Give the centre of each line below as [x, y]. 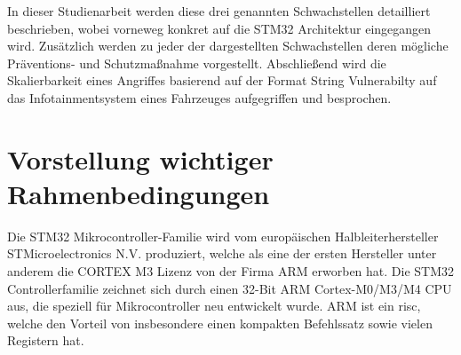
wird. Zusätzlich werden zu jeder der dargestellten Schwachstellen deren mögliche [228, 46]
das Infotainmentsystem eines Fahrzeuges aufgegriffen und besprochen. [199, 97]
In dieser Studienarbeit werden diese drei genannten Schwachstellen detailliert [219, 11]
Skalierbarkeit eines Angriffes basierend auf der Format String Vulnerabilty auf [222, 80]
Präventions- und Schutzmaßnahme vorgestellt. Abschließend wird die [197, 63]
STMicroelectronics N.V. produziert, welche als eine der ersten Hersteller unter [222, 253]
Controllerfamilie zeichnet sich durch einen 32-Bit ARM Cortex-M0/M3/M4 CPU [230, 288]
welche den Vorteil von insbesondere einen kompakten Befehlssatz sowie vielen [220, 323]
